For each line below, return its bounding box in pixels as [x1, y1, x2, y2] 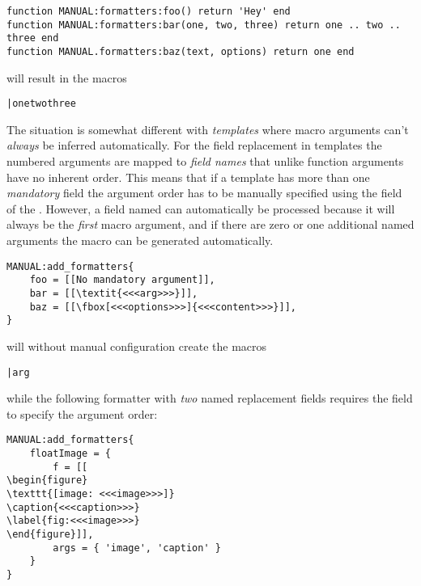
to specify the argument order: [6, 405, 158, 422]
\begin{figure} [6, 474, 88, 487]
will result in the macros [6, 69, 127, 86]
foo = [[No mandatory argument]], [29, 274, 215, 286]
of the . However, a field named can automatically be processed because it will [6, 200, 395, 217]
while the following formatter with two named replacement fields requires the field [6, 390, 413, 407]
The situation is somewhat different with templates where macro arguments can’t [6, 120, 409, 137]
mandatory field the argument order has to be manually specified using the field [6, 184, 402, 201]
